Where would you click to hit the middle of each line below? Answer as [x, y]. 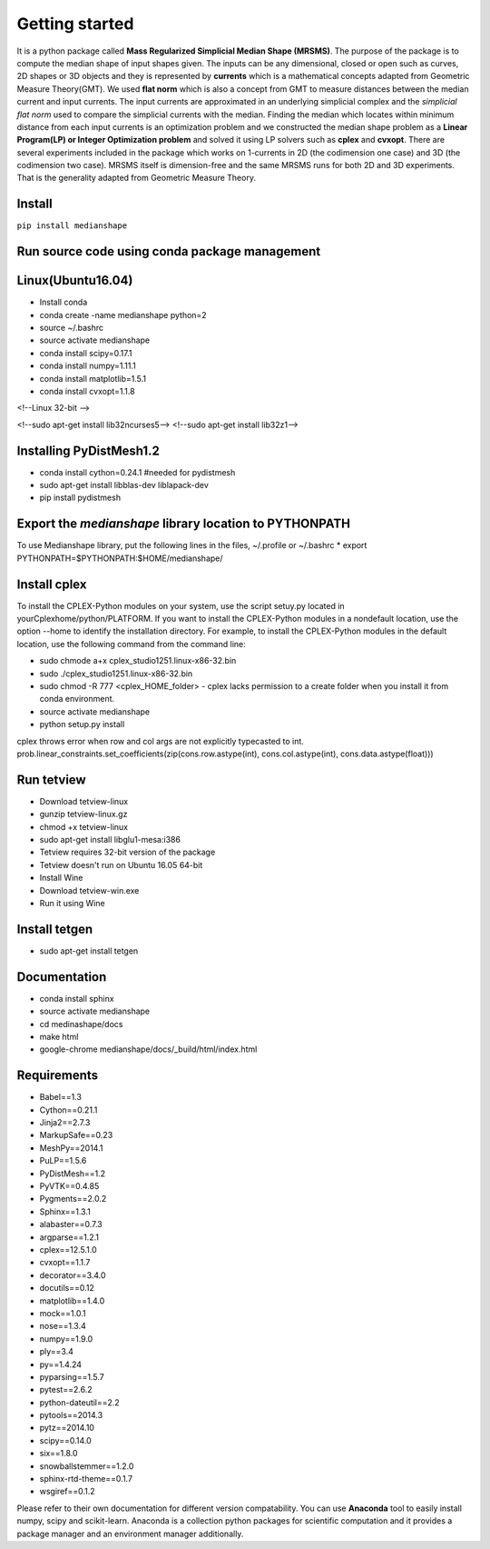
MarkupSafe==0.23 [76, 1135]
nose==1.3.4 [63, 1326]
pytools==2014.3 [71, 1415]
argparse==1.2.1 [69, 1237]
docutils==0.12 [67, 1288]
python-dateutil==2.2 [79, 1402]
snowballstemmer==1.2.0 [87, 1466]
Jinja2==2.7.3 [65, 1123]
